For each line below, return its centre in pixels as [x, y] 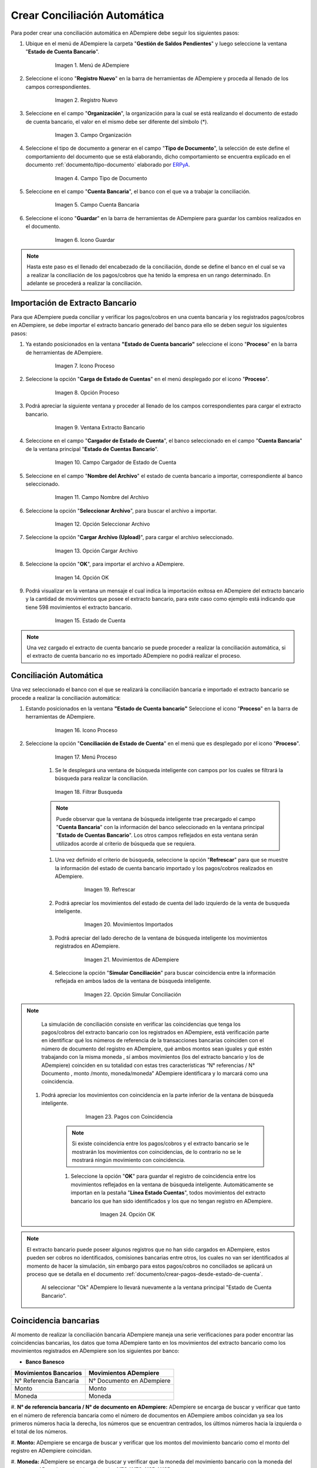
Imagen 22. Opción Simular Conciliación [133, 994]
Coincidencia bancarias [55, 1320]
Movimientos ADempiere [124, 1373]
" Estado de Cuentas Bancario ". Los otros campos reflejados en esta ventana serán [157, 835]
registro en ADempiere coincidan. [51, 1451]
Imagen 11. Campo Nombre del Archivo [102, 497]
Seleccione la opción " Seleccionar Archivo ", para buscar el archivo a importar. [121, 510]
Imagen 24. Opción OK [128, 1214]
